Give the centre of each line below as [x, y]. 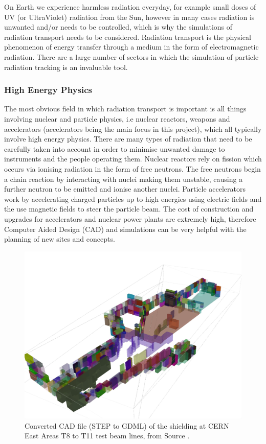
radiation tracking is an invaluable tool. [66, 67]
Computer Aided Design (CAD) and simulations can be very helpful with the [125, 229]
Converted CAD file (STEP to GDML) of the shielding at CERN [127, 425]
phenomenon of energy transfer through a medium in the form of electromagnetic [131, 47]
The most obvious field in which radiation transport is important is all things [125, 109]
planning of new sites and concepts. [60, 239]
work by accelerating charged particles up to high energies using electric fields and [133, 198]
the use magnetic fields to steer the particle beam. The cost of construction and [129, 209]
